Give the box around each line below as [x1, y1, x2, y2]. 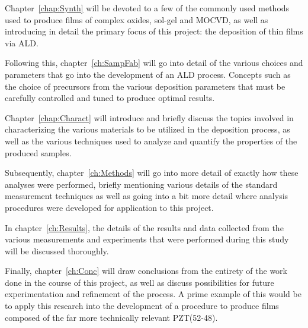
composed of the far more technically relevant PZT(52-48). [5, 311, 218, 323]
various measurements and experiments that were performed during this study [5, 233, 289, 245]
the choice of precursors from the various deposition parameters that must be [5, 80, 285, 92]
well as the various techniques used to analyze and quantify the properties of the [5, 134, 297, 147]
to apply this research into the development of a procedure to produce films [5, 299, 279, 312]
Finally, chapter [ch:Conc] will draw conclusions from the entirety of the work [5, 264, 287, 277]
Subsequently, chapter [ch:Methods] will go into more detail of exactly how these [5, 166, 299, 179]
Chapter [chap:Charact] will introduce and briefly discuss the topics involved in [5, 111, 294, 124]
